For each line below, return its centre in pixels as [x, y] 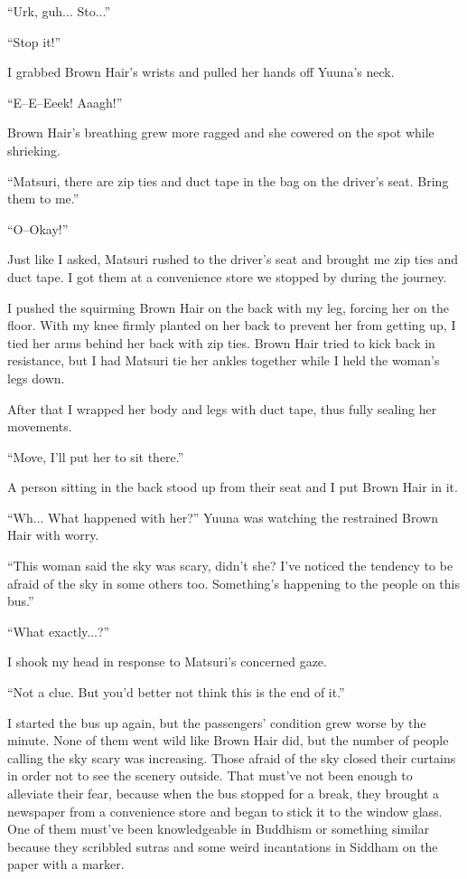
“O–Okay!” [38, 228]
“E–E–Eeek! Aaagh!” [65, 102]
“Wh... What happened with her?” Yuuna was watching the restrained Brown [223, 517]
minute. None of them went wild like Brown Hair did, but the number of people [228, 740]
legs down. [36, 378]
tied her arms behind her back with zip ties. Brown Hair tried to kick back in [221, 342]
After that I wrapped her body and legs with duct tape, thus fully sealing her [222, 408]
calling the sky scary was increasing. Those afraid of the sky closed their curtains [232, 757]
